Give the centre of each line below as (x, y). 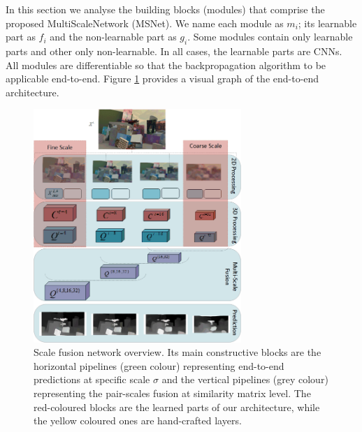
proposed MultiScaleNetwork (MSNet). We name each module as (145, 23)
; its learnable (327, 23)
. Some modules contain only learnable (270, 37)
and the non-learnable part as (113, 37)
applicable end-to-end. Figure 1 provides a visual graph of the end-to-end (162, 79)
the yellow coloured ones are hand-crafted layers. (138, 420)
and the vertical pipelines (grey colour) (245, 379)
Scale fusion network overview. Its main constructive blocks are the (178, 352)
